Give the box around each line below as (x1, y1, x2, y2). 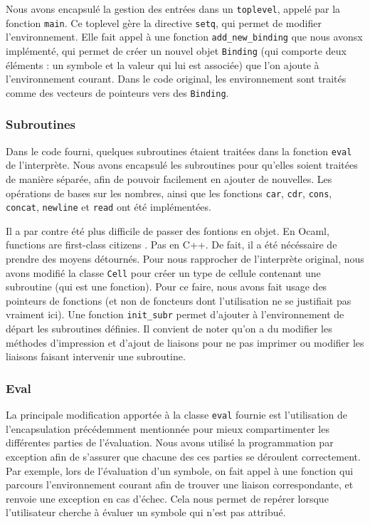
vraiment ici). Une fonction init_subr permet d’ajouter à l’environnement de (6, 307, 344, 322)
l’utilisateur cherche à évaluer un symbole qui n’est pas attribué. (6, 505, 286, 520)
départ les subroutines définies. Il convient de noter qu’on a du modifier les (6, 321, 332, 336)
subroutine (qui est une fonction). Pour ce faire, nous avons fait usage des (6, 279, 327, 294)
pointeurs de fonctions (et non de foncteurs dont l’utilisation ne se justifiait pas (6, 293, 351, 308)
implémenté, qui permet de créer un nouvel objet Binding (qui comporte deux (6, 43, 347, 58)
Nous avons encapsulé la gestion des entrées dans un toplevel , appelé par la (6, 1, 341, 16)
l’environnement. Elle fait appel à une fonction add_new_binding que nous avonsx (6, 29, 363, 44)
